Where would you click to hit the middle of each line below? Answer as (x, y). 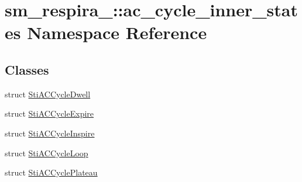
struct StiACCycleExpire (49, 113)
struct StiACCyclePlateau (51, 172)
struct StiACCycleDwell (48, 94)
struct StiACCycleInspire (50, 133)
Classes (27, 69)
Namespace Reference (117, 32)
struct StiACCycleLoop (47, 153)
